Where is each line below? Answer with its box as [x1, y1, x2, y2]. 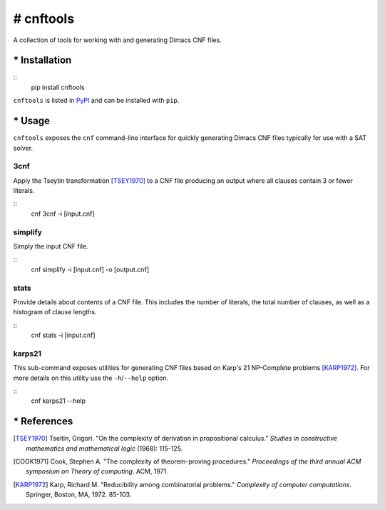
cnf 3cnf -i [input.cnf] [31, 209, 95, 218]
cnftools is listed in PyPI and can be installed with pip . [13, 96, 180, 105]
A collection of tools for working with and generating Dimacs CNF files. [13, 36, 222, 44]
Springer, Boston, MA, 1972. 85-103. [26, 490, 132, 499]
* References [13, 415, 73, 428]
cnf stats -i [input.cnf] [31, 331, 96, 339]
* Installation [13, 54, 72, 66]
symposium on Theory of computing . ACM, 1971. [26, 467, 169, 476]
